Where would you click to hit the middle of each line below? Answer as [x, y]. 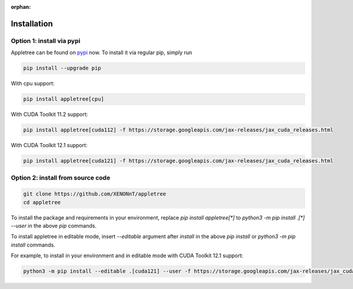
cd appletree [42, 202]
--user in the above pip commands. [54, 225]
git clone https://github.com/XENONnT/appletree [95, 194]
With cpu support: [33, 84]
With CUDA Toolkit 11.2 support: [49, 114]
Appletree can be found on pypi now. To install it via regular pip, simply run [101, 52]
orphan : [21, 7]
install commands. [33, 245]
